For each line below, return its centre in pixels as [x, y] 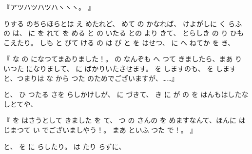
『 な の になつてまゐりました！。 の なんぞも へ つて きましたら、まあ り [123, 59]
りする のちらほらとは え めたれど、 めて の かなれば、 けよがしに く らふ [123, 23]
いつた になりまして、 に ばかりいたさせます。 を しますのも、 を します [120, 68]
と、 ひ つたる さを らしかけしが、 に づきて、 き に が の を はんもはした [123, 94]
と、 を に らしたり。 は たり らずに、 [65, 146]
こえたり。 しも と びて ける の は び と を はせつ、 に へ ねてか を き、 [119, 42]
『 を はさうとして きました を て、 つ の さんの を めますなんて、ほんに [120, 120]
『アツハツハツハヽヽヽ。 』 [49, 7]
